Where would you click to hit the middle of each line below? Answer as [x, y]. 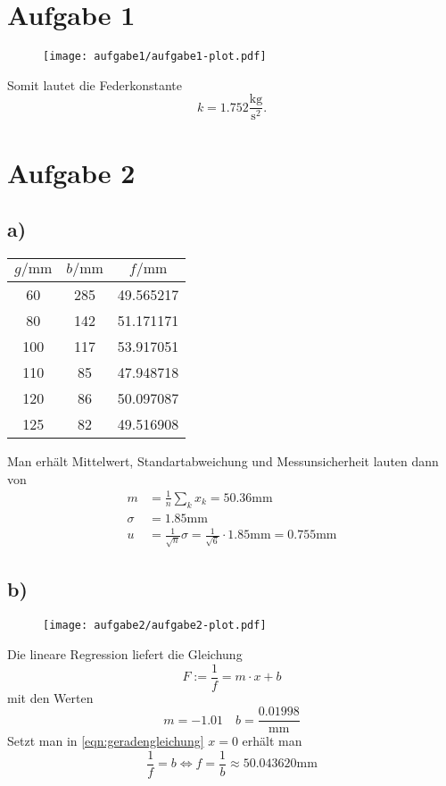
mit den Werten [50, 697]
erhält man [272, 741]
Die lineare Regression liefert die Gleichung [125, 653]
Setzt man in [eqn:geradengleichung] [106, 741]
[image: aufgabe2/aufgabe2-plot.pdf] [155, 626]
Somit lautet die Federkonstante [95, 84]
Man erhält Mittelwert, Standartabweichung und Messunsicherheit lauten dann [223, 461]
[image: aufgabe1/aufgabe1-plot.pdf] [155, 57]
